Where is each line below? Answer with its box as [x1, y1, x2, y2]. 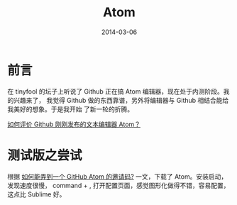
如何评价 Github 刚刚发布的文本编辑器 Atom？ [7, 120, 140, 128]
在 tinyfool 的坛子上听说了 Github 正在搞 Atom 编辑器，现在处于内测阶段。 [7, 87, 224, 96]
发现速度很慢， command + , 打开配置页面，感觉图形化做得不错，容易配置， [7, 181, 230, 189]
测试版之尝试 [7, 147, 83, 163]
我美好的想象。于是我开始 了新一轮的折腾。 [7, 104, 133, 113]
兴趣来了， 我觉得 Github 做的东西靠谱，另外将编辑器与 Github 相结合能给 [13, 96, 229, 104]
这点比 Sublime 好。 [7, 189, 66, 199]
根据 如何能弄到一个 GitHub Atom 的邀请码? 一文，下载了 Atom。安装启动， [7, 172, 228, 181]
